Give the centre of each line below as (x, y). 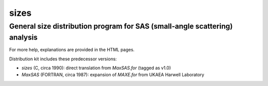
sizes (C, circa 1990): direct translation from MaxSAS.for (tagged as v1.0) (96, 68)
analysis (23, 37)
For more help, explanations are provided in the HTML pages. (72, 50)
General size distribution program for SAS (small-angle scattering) (121, 26)
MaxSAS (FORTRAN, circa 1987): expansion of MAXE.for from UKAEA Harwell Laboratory (113, 75)
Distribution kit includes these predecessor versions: (63, 59)
